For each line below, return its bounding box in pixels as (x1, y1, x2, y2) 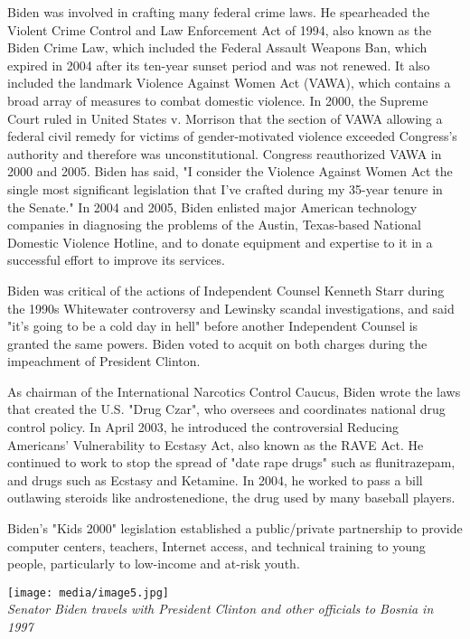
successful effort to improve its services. (7, 250, 225, 269)
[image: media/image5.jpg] (7, 586, 169, 599)
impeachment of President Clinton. (7, 352, 201, 371)
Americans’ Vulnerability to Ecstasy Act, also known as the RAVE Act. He (7, 435, 424, 454)
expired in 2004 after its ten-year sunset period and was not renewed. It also (7, 55, 430, 74)
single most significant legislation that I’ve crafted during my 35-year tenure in (7, 179, 443, 198)
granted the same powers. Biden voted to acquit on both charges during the (7, 334, 428, 352)
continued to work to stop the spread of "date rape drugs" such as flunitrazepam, (7, 453, 456, 472)
